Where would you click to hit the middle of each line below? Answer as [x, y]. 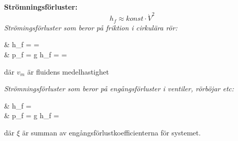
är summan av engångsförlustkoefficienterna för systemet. [111, 132]
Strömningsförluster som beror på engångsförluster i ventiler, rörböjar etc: [119, 89]
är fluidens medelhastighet [68, 71]
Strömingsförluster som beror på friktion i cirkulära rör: [91, 27]
